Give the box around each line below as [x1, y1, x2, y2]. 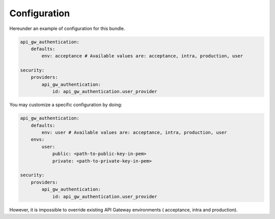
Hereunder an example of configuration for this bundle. [9, 25, 125, 32]
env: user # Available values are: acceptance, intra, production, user [41, 130, 227, 136]
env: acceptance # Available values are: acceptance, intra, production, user [41, 53, 243, 59]
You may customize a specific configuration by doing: [9, 102, 122, 108]
